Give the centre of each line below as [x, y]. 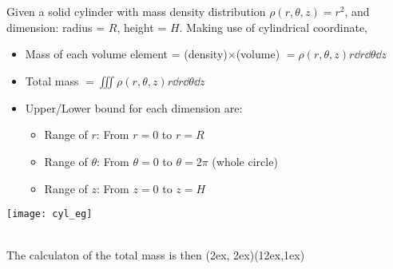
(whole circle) [245, 161]
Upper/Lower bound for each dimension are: [134, 107]
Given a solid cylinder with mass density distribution [136, 11]
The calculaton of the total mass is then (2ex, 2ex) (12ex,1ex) [156, 255]
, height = [142, 27]
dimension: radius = [56, 27]
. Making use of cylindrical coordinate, [274, 27]
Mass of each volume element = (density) [126, 54]
